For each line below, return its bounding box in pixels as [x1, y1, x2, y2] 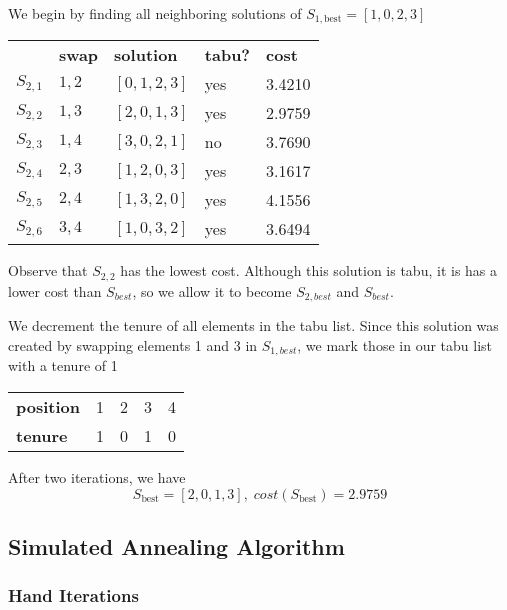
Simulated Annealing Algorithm [8, 530, 345, 561]
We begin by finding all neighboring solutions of [8, 3, 302, 23]
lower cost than [8, 280, 102, 301]
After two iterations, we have [8, 467, 186, 487]
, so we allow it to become [132, 280, 292, 301]
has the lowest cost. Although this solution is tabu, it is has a [120, 260, 498, 281]
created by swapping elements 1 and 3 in [8, 334, 258, 355]
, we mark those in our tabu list [297, 334, 492, 355]
